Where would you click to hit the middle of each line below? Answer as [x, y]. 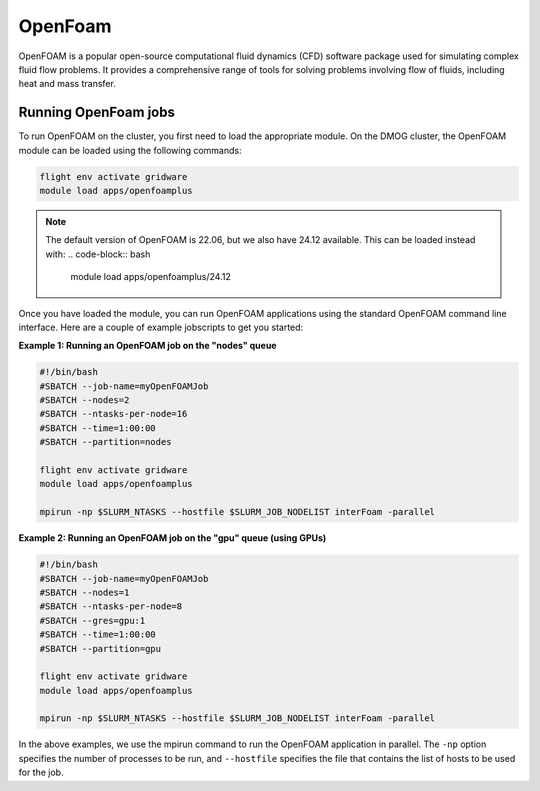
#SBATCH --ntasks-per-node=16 [113, 414]
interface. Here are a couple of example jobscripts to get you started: [161, 327]
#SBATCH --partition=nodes [105, 442]
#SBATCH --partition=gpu [100, 648]
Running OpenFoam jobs [96, 112]
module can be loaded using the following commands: [130, 150]
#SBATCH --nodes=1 [84, 592]
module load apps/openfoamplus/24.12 [151, 277]
